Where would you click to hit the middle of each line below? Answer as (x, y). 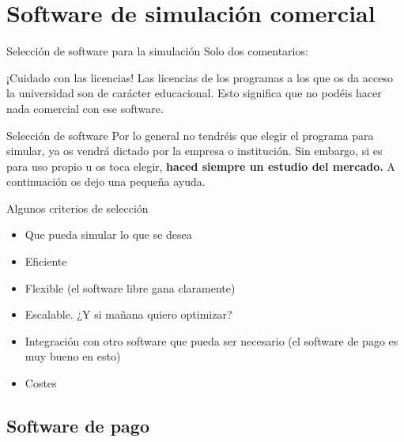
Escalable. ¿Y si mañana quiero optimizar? (128, 314)
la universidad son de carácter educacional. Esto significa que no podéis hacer (194, 93)
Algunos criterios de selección (77, 208)
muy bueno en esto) (73, 356)
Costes (41, 383)
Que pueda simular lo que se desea (108, 234)
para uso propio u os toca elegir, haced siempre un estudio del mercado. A (201, 166)
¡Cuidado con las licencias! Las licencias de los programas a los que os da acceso (200, 77)
